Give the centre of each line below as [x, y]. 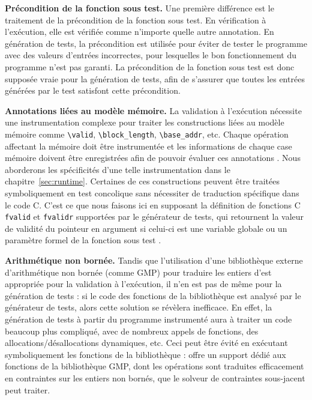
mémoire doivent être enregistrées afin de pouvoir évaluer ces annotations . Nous [153, 158]
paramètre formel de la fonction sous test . [83, 240]
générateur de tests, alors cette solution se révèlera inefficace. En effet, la [139, 307]
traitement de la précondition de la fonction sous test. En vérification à [136, 20]
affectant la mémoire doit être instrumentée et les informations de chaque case [148, 146]
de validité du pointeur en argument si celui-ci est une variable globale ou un [146, 228]
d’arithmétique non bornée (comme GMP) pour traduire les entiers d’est [138, 272]
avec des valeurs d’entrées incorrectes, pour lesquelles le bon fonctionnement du [151, 55]
